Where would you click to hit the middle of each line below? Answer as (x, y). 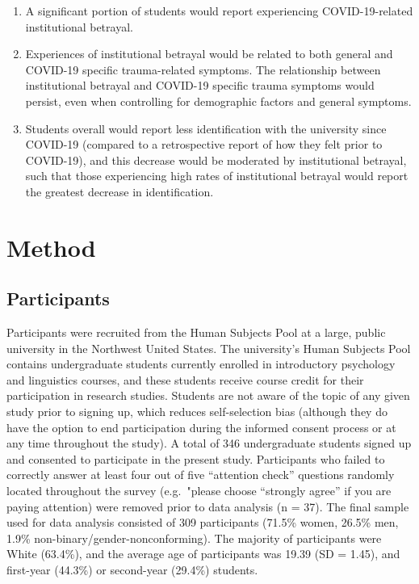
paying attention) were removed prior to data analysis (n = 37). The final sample (208, 506)
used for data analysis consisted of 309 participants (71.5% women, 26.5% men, (203, 522)
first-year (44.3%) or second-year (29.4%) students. (132, 570)
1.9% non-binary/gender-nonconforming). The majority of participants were (194, 538)
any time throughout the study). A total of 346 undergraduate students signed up (209, 443)
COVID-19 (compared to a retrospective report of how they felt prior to (204, 144)
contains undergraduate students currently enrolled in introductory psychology (201, 364)
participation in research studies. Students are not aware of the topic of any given (208, 395)
